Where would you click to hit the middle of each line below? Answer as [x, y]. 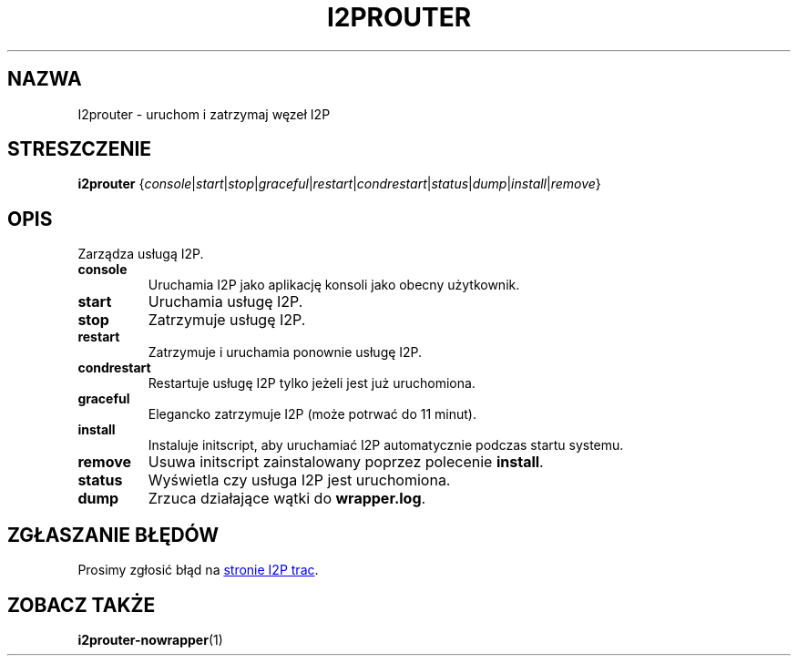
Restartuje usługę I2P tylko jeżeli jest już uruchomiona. [312, 383]
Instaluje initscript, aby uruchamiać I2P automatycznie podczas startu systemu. [386, 445]
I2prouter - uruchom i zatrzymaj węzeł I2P [204, 114]
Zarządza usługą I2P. [141, 254]
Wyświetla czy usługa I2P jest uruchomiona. [299, 480]
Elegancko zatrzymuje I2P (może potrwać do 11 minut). [312, 414]
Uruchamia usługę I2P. [225, 302]
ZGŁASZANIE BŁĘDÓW [113, 535]
